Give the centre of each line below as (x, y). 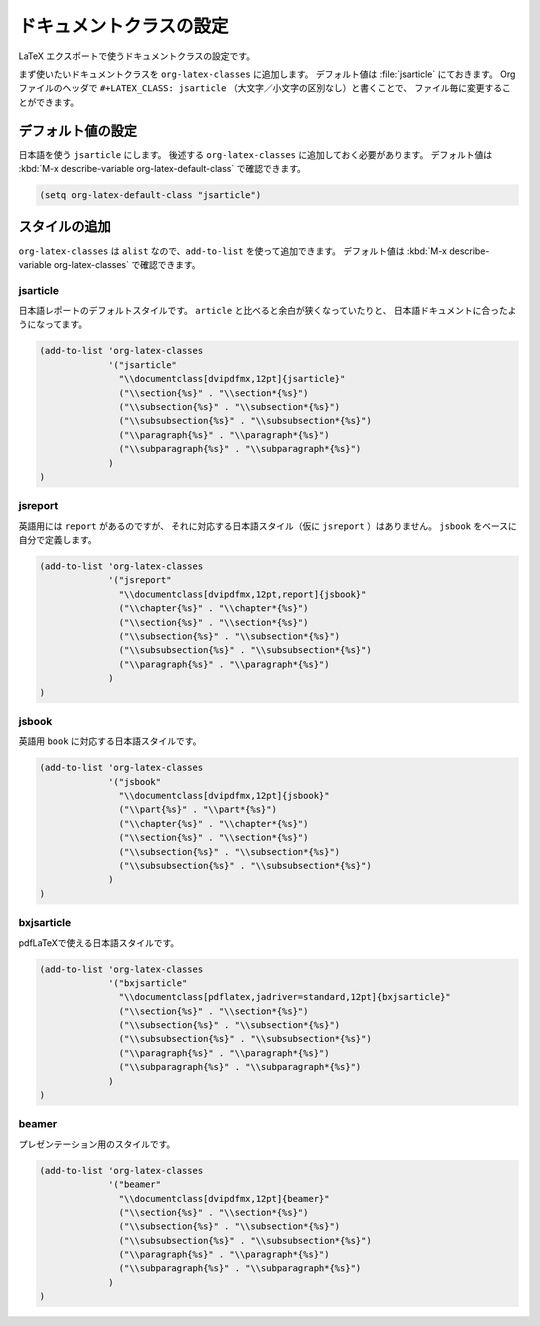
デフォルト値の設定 (77, 130)
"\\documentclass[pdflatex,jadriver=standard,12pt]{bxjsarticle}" (285, 997)
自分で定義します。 (57, 540)
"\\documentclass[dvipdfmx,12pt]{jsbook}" (224, 796)
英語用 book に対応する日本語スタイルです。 (110, 741)
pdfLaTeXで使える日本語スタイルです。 (99, 942)
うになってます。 (53, 324)
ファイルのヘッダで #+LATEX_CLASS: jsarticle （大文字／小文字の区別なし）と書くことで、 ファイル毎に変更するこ (265, 88)
